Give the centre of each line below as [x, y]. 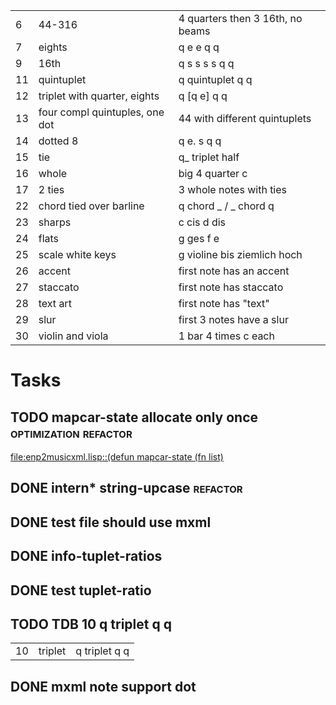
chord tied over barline [91, 206]
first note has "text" [224, 303]
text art [55, 303]
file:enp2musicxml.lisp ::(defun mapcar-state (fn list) [117, 457]
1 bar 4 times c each [226, 336]
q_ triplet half [209, 157]
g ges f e [199, 238]
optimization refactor [71, 432]
